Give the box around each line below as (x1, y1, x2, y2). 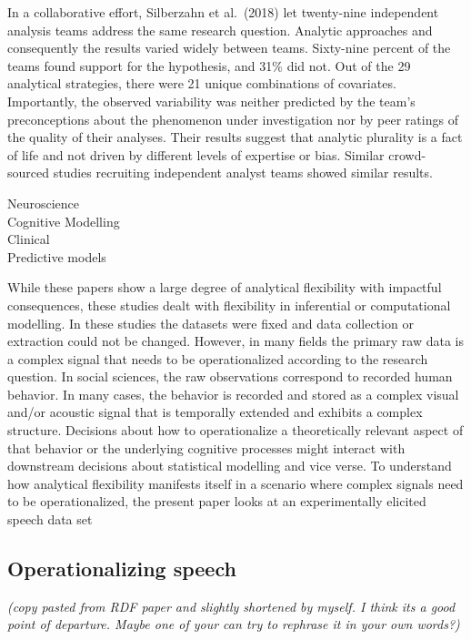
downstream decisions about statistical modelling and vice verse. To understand (7, 456, 452, 475)
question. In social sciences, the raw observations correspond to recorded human (7, 367, 453, 386)
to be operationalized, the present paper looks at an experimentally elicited (7, 492, 426, 511)
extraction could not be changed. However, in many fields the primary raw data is (7, 331, 465, 350)
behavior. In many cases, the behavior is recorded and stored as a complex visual (7, 384, 459, 403)
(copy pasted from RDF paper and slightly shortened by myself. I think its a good (7, 596, 456, 615)
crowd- (388, 145, 426, 164)
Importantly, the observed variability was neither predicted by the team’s (7, 91, 416, 110)
